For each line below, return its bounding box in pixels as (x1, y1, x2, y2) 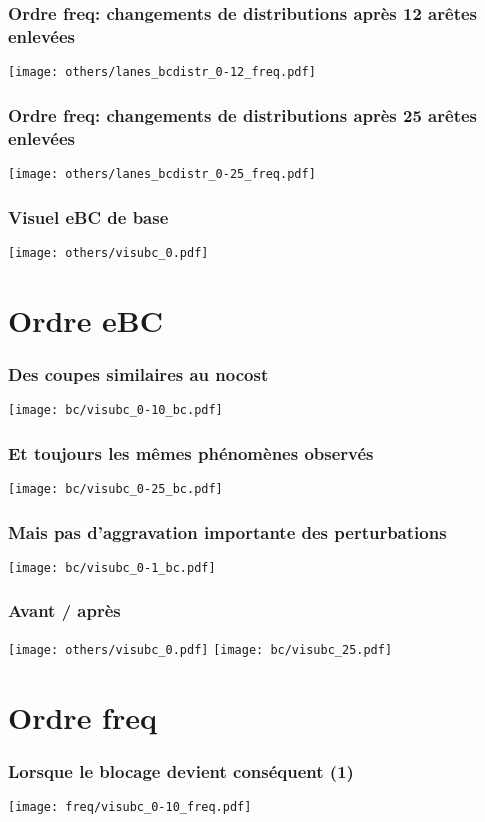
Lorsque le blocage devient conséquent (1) (8, 758, 354, 783)
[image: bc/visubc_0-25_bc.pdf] (8, 481, 223, 496)
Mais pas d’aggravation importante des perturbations (8, 519, 447, 544)
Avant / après (8, 598, 121, 623)
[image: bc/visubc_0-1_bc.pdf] (8, 560, 216, 575)
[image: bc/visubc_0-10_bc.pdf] (8, 403, 223, 418)
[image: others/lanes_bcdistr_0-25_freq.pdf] (8, 166, 316, 181)
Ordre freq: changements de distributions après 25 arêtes (8, 102, 478, 127)
